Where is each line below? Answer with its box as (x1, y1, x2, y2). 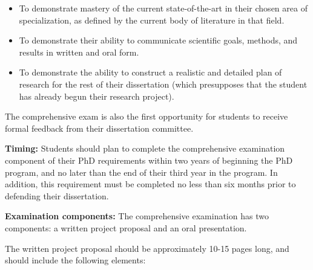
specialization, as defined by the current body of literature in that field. (19, 13, 285, 26)
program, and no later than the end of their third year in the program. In (5, 166, 278, 178)
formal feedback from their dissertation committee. (5, 121, 194, 134)
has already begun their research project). (19, 89, 174, 102)
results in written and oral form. (19, 45, 139, 58)
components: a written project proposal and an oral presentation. (5, 221, 247, 234)
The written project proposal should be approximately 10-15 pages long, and (5, 242, 289, 254)
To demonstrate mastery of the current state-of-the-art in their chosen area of (19, 2, 308, 14)
